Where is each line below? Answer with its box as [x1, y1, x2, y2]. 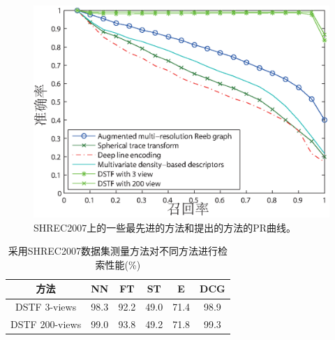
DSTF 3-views [15, 299, 77, 314]
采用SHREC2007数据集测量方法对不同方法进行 [8, 243, 218, 258]
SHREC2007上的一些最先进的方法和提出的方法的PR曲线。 [33, 220, 297, 234]
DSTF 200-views [10, 317, 82, 332]
